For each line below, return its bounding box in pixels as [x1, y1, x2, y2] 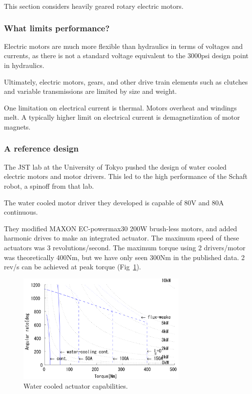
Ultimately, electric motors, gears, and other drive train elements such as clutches [4, 76, 248, 87]
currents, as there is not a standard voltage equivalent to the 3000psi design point [4, 50, 249, 61]
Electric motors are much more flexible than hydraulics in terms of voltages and [4, 41, 243, 51]
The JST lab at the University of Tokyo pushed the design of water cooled [4, 161, 227, 172]
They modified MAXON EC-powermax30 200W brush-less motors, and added [4, 223, 237, 233]
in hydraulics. [4, 60, 44, 70]
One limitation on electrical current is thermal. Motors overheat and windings [4, 102, 237, 112]
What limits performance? [4, 22, 110, 34]
